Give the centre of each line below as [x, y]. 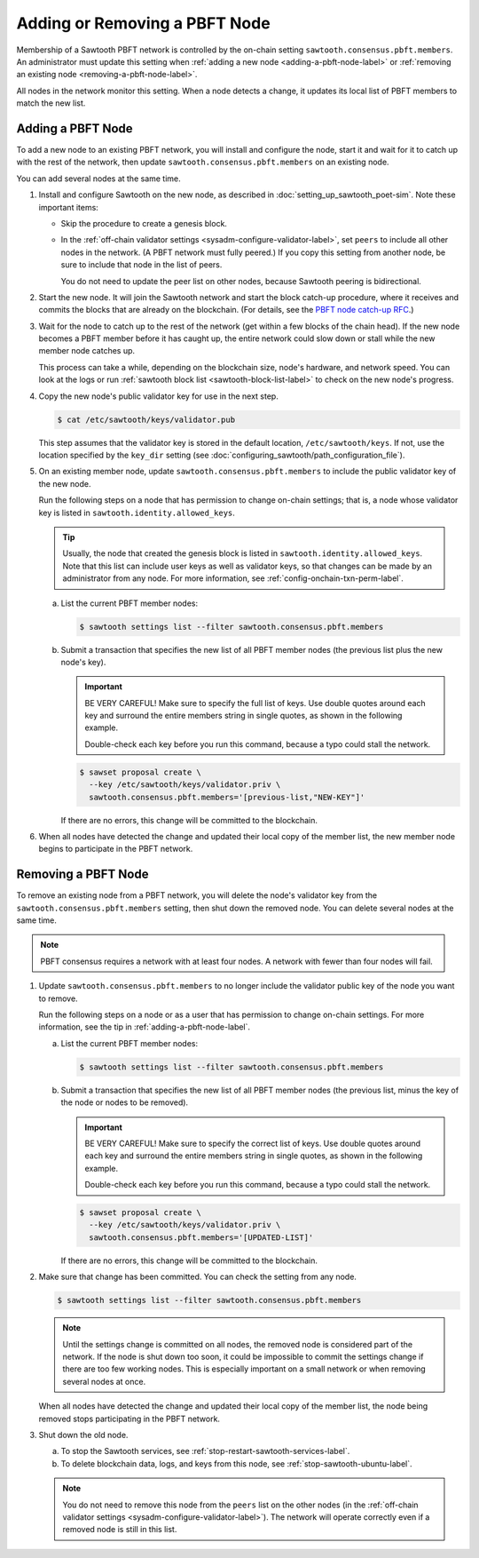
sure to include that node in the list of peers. [141, 265]
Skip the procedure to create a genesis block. [144, 223]
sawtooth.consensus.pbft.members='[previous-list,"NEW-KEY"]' [227, 797]
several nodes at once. [104, 1381]
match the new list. [51, 103]
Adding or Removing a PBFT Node [143, 23]
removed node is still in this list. [120, 1530]
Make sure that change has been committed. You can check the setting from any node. [197, 1277]
